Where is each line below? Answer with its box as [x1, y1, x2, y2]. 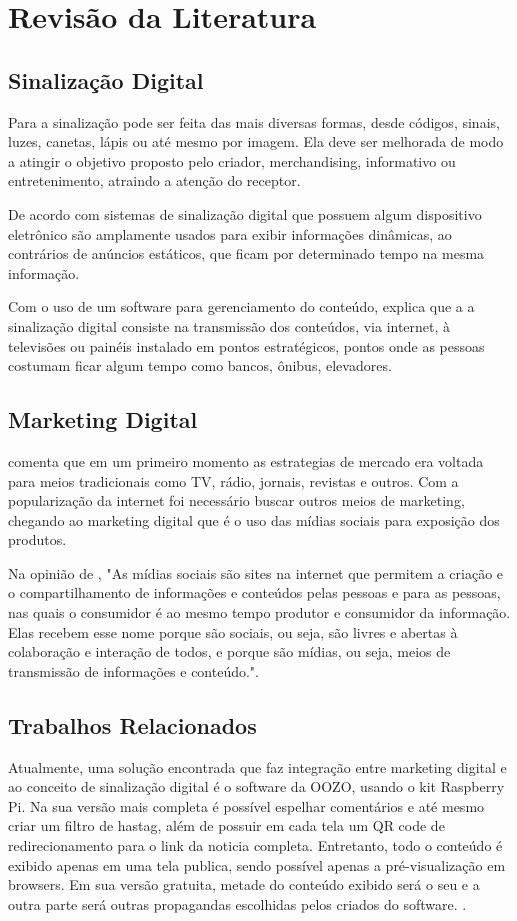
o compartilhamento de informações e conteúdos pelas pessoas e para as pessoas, [8, 582, 501, 603]
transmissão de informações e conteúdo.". [8, 660, 259, 681]
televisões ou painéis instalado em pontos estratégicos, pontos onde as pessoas [8, 335, 485, 356]
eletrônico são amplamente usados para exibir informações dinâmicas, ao [8, 223, 452, 244]
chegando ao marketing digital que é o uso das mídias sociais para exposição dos [8, 509, 500, 530]
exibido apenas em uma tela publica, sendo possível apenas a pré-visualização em [8, 854, 506, 875]
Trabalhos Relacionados [8, 709, 257, 740]
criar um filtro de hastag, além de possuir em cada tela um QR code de [8, 815, 445, 836]
